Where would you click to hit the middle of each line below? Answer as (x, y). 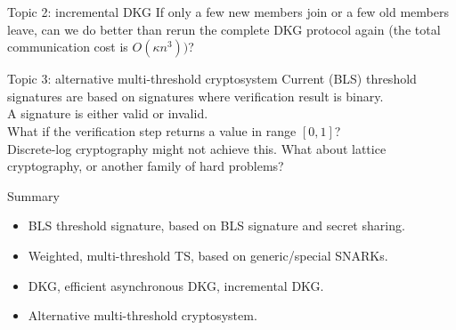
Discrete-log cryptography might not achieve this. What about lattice (197, 148)
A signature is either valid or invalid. (108, 113)
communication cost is (68, 47)
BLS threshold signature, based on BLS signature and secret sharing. (216, 225)
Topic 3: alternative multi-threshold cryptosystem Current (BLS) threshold (212, 79)
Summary (33, 195)
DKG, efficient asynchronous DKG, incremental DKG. (176, 285)
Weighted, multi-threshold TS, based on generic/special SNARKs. (208, 255)
